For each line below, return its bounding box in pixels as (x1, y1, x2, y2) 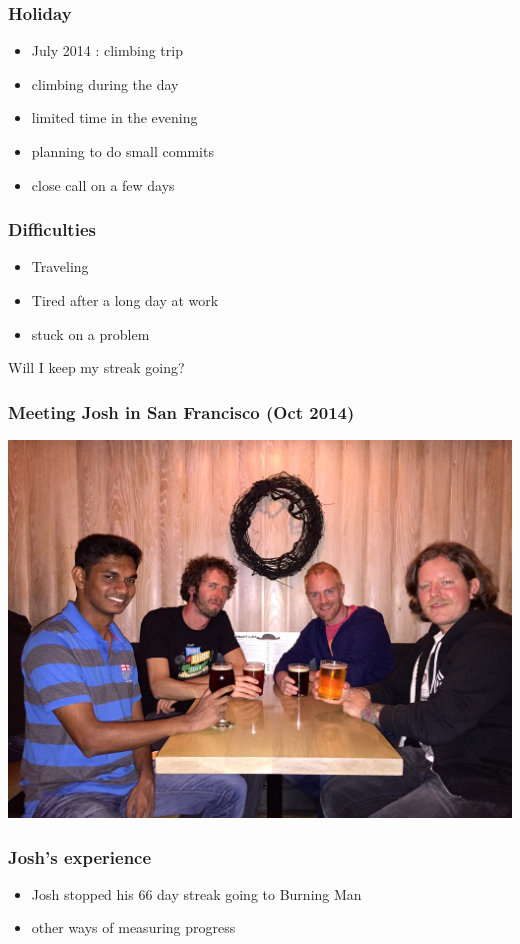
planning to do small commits (31, 141, 214, 161)
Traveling (31, 256, 89, 277)
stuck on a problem (31, 323, 150, 344)
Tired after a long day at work (31, 290, 219, 310)
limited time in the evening (31, 107, 198, 128)
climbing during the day (31, 73, 179, 94)
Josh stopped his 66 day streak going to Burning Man (31, 883, 362, 904)
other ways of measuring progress (31, 917, 236, 938)
